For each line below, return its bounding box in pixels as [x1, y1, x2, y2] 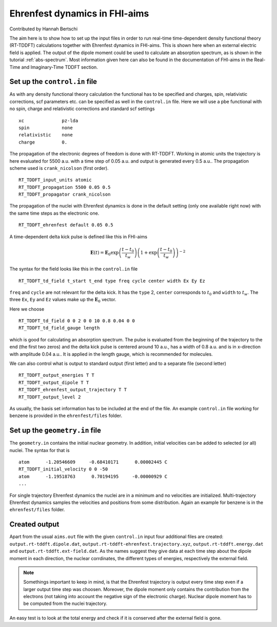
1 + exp [140, 250, 157, 256]
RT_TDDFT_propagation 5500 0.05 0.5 [18, 184, 111, 190]
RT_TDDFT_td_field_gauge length [18, 325, 100, 331]
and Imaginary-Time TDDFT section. [21, 64, 98, 70]
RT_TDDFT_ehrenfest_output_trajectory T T [18, 387, 127, 393]
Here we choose [9, 306, 45, 312]
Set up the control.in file [9, 77, 97, 86]
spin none [18, 125, 73, 131]
